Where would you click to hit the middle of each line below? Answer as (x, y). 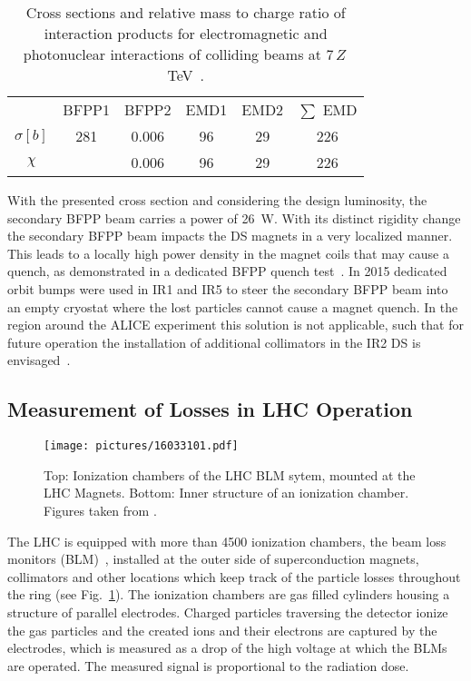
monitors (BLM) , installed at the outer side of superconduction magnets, (213, 559)
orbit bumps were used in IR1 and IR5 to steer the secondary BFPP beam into (228, 288)
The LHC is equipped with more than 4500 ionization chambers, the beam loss (227, 541)
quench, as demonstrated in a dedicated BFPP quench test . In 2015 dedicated (227, 271)
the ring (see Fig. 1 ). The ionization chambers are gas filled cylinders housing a (229, 594)
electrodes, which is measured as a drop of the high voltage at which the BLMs (227, 648)
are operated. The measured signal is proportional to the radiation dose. (208, 665)
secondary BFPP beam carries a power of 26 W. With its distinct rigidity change (234, 217)
